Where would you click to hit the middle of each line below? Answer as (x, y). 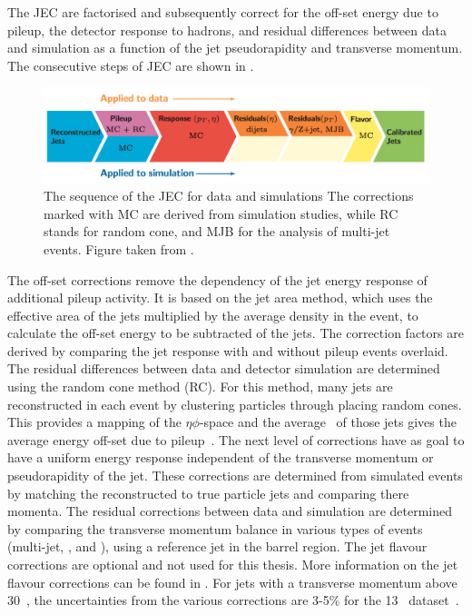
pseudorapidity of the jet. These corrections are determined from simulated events (235, 476)
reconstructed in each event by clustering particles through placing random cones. (235, 404)
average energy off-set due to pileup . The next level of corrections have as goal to (236, 439)
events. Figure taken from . (119, 248)
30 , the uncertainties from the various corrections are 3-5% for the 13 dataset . (233, 600)
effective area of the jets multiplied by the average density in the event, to (213, 315)
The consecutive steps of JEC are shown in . (131, 65)
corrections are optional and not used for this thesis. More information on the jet (233, 565)
